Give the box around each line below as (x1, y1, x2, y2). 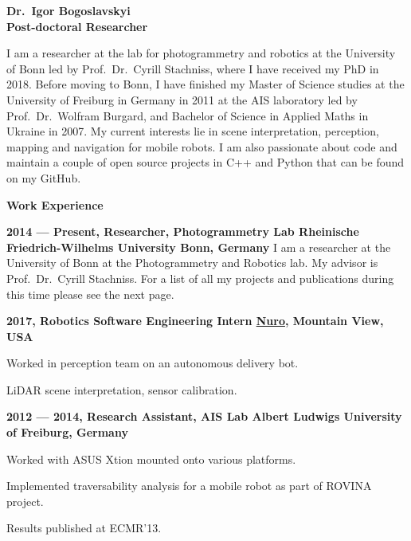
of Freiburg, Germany (6, 424, 128, 441)
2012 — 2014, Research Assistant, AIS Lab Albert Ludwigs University (6, 408, 402, 425)
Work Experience (6, 196, 104, 213)
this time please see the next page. (6, 285, 174, 302)
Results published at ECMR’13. (6, 519, 162, 536)
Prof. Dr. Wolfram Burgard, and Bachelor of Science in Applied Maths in (6, 107, 369, 123)
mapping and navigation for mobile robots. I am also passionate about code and (6, 138, 397, 155)
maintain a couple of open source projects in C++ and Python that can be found (6, 154, 405, 171)
